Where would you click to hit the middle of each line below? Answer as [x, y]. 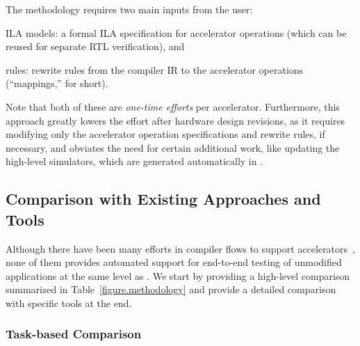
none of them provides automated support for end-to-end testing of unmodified [174, 262]
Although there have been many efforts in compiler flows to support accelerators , [180, 248]
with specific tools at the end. [69, 302]
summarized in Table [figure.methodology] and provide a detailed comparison [171, 289]
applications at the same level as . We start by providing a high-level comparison [178, 275]
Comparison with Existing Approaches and [163, 199]
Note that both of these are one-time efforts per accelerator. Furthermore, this [173, 106]
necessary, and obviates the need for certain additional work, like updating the [173, 147]
